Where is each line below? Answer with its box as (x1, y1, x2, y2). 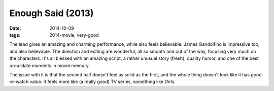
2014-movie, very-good (49, 32, 99, 38)
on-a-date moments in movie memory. (9, 62, 90, 68)
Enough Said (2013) (9, 8, 94, 19)
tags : (9, 32, 21, 38)
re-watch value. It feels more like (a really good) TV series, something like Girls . (9, 78, 176, 85)
